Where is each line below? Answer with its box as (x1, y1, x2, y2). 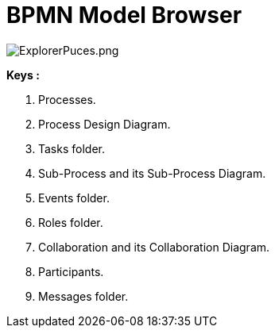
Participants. (38, 264, 104, 278)
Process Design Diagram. (38, 117, 171, 131)
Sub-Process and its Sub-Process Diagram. (38, 166, 266, 180)
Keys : (6, 67, 40, 82)
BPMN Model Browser (6, 2, 242, 29)
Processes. (38, 92, 96, 106)
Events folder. (38, 190, 110, 205)
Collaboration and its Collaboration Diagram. (38, 240, 270, 254)
